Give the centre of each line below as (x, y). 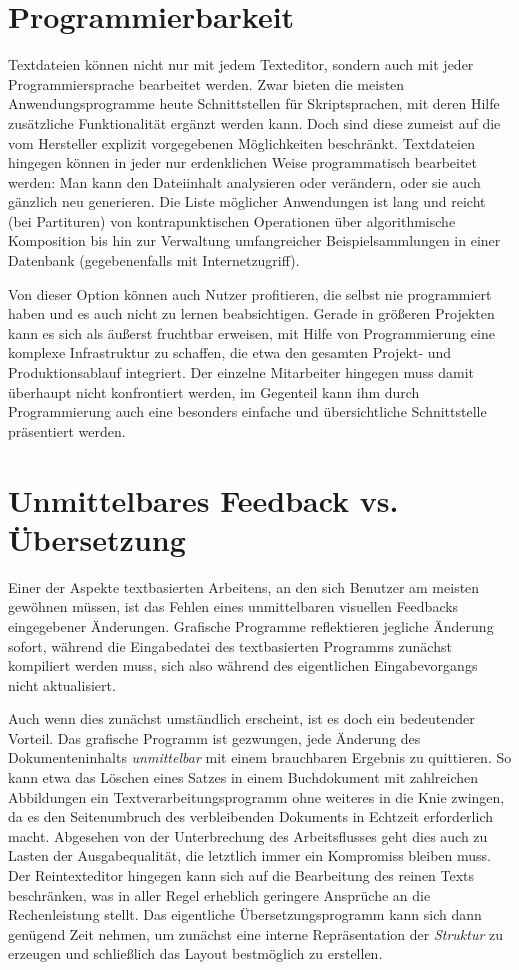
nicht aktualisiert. (62, 684)
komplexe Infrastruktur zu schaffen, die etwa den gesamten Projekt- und (230, 352)
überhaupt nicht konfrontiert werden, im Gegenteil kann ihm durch (214, 391)
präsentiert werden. (67, 430)
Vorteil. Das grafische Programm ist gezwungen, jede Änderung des (214, 737)
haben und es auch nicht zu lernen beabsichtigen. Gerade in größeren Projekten (251, 313)
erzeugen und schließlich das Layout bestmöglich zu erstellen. (195, 953)
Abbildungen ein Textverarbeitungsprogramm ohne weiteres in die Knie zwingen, (256, 796)
